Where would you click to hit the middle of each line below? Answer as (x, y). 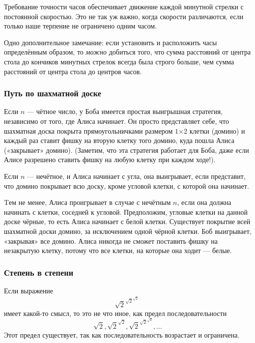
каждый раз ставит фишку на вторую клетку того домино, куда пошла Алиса (119, 140)
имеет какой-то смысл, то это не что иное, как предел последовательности (115, 313)
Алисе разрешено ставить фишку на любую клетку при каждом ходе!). (110, 159)
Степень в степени (39, 272)
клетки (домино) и (217, 130)
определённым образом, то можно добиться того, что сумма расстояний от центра (127, 52)
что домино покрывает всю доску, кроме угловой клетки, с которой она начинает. (127, 186)
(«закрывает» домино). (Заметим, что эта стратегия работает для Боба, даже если (127, 150)
